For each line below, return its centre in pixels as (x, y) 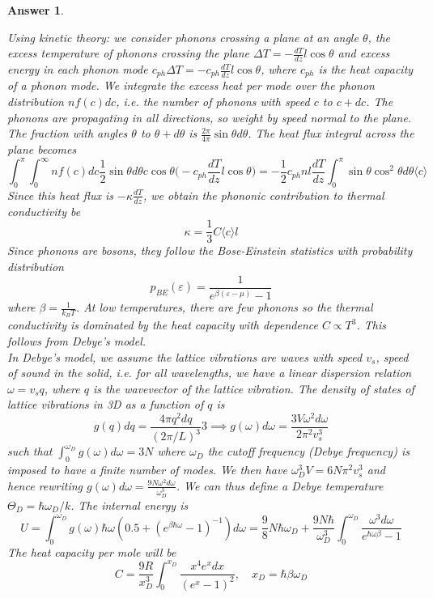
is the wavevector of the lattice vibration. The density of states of (253, 388)
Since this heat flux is (61, 195)
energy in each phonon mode (78, 69)
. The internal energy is (129, 505)
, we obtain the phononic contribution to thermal (263, 195)
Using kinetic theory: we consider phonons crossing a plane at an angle (183, 37)
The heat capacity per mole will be (92, 551)
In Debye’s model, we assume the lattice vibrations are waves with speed (185, 356)
